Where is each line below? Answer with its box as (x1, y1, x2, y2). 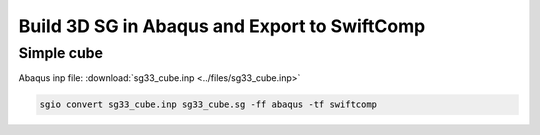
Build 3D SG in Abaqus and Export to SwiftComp (18, 15, 426, 37)
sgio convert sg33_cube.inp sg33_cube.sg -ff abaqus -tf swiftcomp (39, 99, 378, 110)
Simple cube (18, 44, 104, 62)
